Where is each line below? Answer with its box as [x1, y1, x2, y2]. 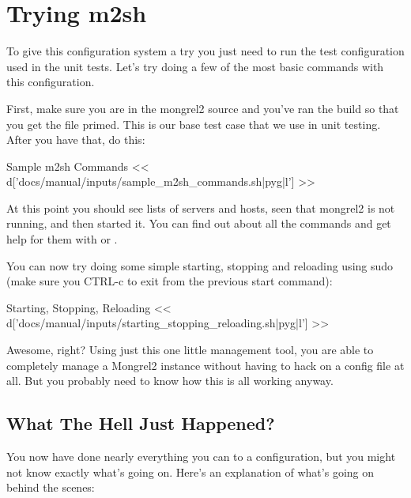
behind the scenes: [6, 479, 95, 496]
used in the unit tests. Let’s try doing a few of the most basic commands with [6, 58, 384, 74]
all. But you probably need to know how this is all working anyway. [6, 372, 334, 389]
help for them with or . [6, 231, 118, 247]
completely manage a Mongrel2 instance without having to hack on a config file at [6, 357, 405, 373]
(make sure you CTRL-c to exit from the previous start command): [6, 273, 333, 289]
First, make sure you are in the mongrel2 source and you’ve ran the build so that [6, 100, 399, 116]
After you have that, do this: [6, 131, 145, 148]
